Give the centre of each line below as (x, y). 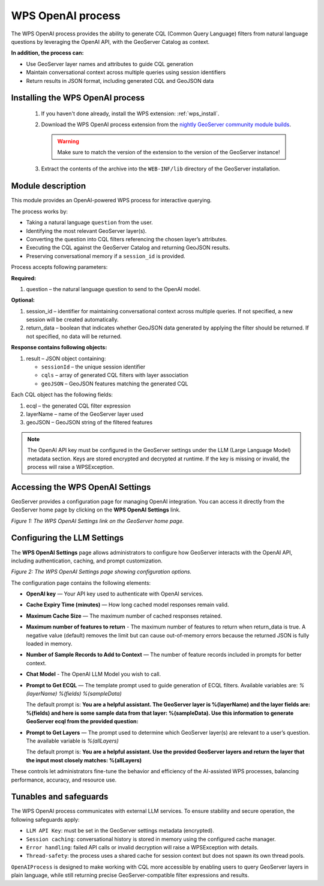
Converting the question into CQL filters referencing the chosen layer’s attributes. (127, 239)
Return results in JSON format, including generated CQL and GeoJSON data (120, 80)
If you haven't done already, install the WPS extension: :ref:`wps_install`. (130, 113)
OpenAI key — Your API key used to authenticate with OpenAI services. (115, 594)
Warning (68, 141)
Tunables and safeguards (60, 797)
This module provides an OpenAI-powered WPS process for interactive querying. (112, 200)
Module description (49, 186)
